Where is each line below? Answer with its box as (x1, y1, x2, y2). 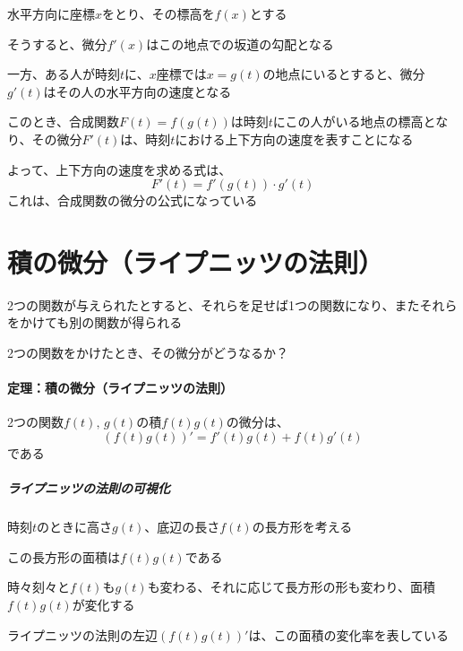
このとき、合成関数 (7, 112, 120, 131)
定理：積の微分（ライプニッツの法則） (7, 378, 233, 397)
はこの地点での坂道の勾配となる (146, 34, 334, 53)
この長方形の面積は (7, 547, 120, 566)
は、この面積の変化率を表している (248, 625, 450, 644)
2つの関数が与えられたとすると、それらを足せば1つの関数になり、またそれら (7, 295, 458, 314)
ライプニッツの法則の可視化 (7, 479, 170, 498)
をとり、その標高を (102, 4, 215, 22)
